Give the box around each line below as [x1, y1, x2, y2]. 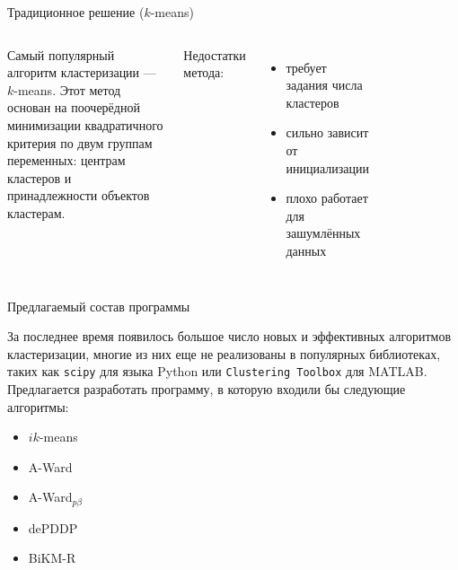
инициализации [286, 158, 369, 177]
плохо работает [286, 189, 368, 207]
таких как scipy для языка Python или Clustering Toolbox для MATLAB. [7, 362, 427, 381]
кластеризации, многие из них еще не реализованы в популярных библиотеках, [7, 344, 441, 363]
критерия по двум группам [7, 133, 153, 152]
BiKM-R [28, 548, 76, 567]
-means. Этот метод [13, 80, 121, 99]
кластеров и [7, 168, 72, 187]
